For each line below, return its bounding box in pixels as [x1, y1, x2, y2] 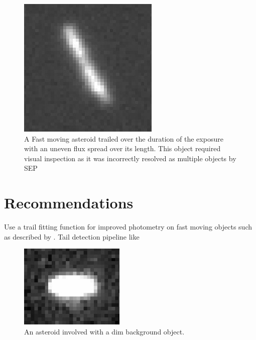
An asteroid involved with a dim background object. [24, 326, 185, 337]
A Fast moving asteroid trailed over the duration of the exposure [24, 133, 223, 144]
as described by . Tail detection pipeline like [4, 231, 140, 242]
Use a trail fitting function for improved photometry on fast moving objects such [4, 221, 252, 232]
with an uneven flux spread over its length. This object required [24, 143, 221, 154]
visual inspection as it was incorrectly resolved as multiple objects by [24, 153, 236, 163]
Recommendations [4, 192, 134, 213]
